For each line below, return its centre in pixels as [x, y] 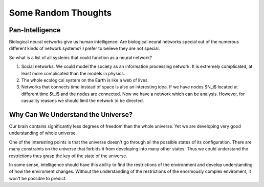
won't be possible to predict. [38, 178]
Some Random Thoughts [60, 13]
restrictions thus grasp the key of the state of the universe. [68, 156]
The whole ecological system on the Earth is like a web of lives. [85, 80]
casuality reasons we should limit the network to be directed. [83, 101]
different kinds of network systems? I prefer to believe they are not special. [85, 48]
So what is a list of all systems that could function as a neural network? [80, 57]
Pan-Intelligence [35, 30]
